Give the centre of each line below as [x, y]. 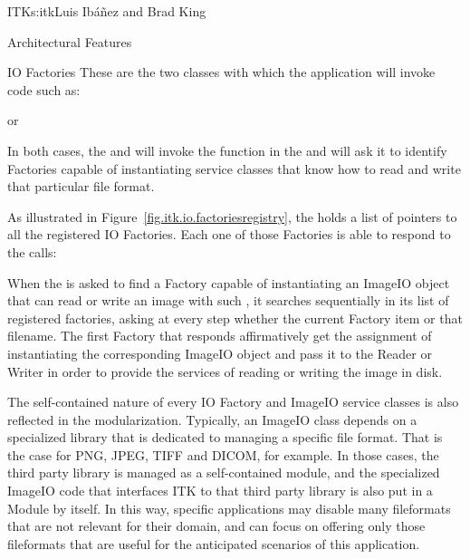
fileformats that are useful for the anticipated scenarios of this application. [214, 543]
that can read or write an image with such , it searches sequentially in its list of [228, 300]
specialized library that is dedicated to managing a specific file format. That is [225, 437]
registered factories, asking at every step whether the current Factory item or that [235, 318]
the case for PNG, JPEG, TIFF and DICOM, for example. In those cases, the [223, 454]
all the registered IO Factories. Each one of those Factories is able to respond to [229, 234]
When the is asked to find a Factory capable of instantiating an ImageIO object [229, 282]
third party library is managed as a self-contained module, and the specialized [224, 472]
